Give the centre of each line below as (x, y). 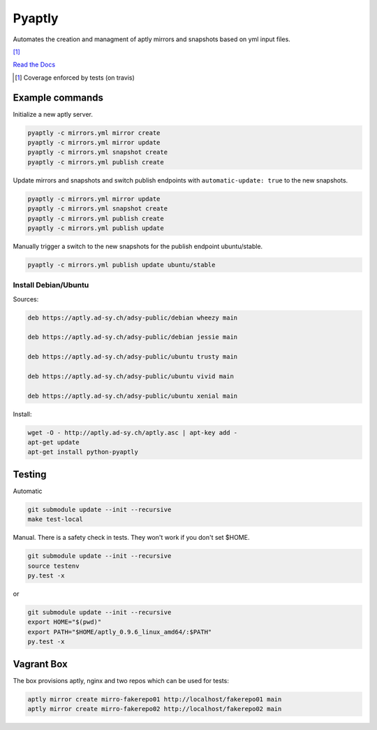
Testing (30, 474)
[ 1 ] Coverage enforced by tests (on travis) (75, 78)
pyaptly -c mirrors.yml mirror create (94, 133)
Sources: (26, 299)
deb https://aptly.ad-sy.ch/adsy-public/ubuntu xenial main (133, 396)
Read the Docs (34, 65)
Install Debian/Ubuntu (51, 285)
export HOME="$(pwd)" (65, 622)
